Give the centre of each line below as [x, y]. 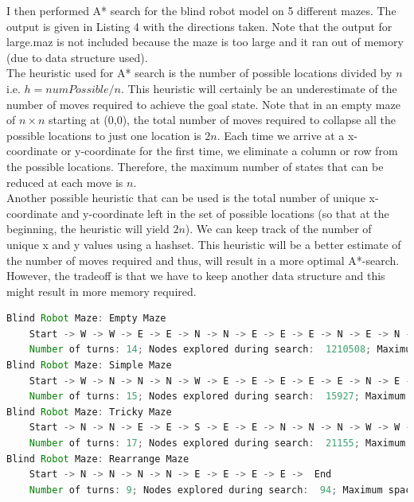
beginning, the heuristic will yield [88, 229]
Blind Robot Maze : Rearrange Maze [98, 459]
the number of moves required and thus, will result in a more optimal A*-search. [203, 260]
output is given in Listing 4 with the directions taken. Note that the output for [199, 26]
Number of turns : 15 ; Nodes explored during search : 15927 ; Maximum [217, 397]
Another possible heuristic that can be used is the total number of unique [186, 198]
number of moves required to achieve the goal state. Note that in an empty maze [203, 104]
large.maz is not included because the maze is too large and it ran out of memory [205, 42]
